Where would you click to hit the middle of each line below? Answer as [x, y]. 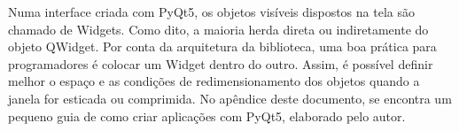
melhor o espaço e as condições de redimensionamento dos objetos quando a [214, 81]
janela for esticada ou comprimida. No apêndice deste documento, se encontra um [230, 98]
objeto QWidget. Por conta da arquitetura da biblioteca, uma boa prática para [222, 46]
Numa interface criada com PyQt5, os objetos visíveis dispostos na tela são [211, 12]
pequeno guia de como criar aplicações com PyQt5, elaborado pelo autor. [207, 116]
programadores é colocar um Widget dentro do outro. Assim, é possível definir [221, 63]
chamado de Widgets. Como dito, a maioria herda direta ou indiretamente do [218, 29]
